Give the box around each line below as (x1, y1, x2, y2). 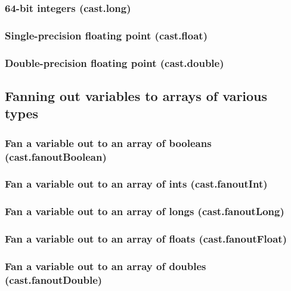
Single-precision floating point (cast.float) (5, 27, 208, 42)
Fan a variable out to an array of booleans (5, 135, 212, 150)
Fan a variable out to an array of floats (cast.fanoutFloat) (5, 231, 287, 246)
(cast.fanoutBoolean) (5, 149, 107, 164)
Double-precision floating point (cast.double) (5, 55, 224, 70)
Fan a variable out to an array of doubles (5, 258, 206, 273)
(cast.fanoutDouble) (5, 272, 103, 287)
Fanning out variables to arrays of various (5, 86, 268, 105)
